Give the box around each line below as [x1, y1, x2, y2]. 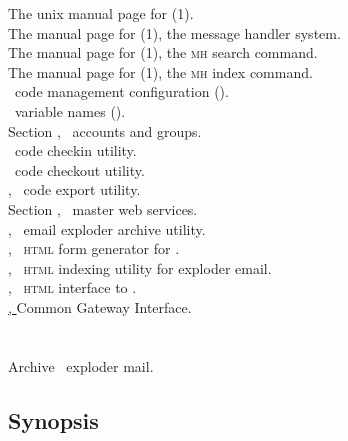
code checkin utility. [14, 140, 137, 161]
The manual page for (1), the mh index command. [8, 61, 313, 82]
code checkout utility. [14, 159, 145, 180]
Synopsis [8, 404, 99, 435]
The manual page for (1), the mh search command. [8, 42, 318, 63]
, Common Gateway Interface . [8, 296, 192, 317]
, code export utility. [8, 179, 141, 200]
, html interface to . [8, 277, 137, 298]
